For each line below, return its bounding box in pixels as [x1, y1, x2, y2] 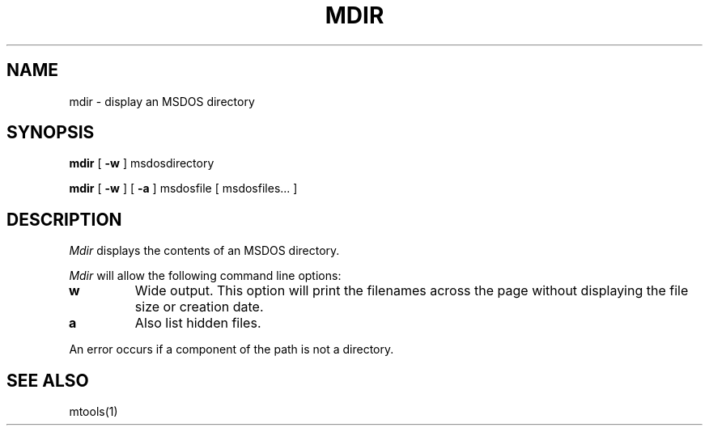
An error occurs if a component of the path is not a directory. [69, 342, 394, 357]
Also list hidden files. [134, 315, 261, 332]
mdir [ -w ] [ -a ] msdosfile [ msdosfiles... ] [69, 181, 298, 196]
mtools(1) [69, 404, 118, 419]
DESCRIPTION [6, 209, 122, 230]
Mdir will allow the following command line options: [69, 269, 342, 283]
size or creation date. [134, 299, 264, 316]
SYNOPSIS [6, 122, 95, 143]
